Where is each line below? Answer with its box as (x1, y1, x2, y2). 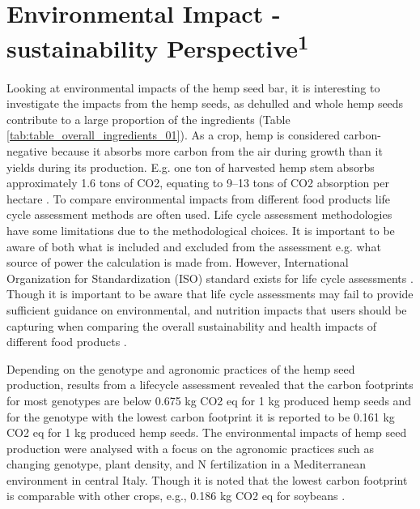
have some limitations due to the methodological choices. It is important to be (6, 221, 395, 238)
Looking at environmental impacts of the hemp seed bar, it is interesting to (6, 79, 380, 96)
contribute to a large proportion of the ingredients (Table (6, 110, 291, 127)
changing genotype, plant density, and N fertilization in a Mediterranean (6, 456, 366, 473)
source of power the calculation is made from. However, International (6, 254, 349, 271)
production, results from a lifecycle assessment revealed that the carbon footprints (6, 376, 414, 393)
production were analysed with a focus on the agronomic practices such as (6, 439, 374, 456)
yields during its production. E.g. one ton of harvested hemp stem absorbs (6, 158, 375, 175)
